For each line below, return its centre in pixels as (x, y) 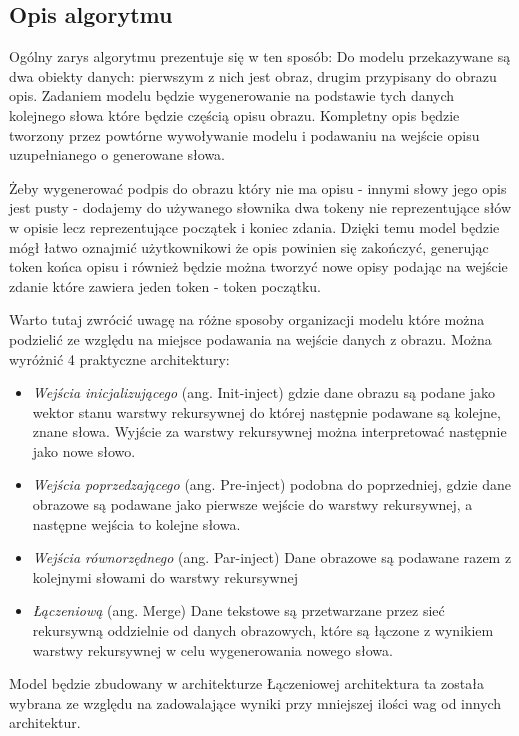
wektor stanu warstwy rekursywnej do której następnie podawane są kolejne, (266, 411)
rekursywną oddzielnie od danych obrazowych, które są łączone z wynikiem (263, 630)
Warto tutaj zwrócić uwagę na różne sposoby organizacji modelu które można (247, 319)
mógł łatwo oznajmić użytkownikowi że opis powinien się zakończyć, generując (249, 246)
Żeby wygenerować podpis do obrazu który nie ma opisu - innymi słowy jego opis (258, 187)
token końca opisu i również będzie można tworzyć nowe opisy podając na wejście (258, 266)
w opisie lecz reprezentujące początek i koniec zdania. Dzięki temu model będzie (254, 226)
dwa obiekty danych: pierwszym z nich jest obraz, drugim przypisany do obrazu (253, 75)
